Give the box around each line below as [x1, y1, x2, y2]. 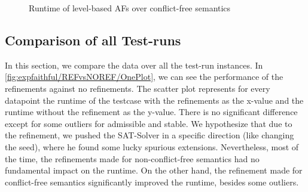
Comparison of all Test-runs [5, 30, 181, 49]
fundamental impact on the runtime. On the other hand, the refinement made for [5, 164, 303, 176]
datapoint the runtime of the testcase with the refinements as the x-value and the [5, 94, 304, 106]
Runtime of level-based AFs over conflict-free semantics [29, 2, 231, 14]
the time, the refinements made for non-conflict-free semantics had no [5, 152, 260, 165]
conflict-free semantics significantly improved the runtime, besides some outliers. [5, 175, 299, 188]
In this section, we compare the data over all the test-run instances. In [5, 58, 263, 71]
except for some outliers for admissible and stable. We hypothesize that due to [5, 117, 292, 129]
